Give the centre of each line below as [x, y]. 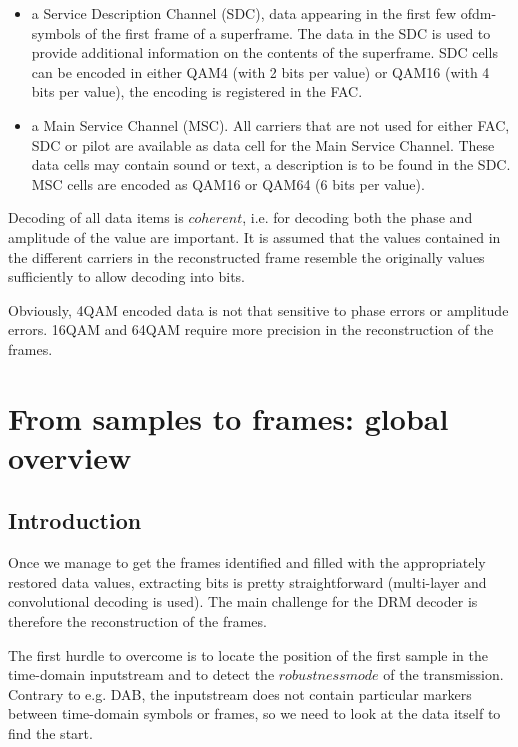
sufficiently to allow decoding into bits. [126, 276]
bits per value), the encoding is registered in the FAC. [197, 91]
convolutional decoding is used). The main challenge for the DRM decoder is [243, 601]
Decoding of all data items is [96, 217]
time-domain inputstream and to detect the [141, 674]
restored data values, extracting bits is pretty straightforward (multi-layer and [247, 581]
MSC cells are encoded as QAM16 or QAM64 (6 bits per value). [228, 183]
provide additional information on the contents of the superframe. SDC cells [264, 52]
